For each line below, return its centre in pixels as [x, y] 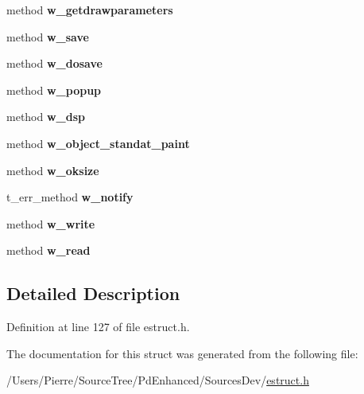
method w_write [51, 223]
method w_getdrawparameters [90, 10]
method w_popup [54, 90]
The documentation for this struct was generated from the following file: [182, 353]
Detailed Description [93, 293]
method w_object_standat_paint [98, 143]
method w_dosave [54, 63]
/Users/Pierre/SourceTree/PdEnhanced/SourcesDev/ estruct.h [158, 380]
